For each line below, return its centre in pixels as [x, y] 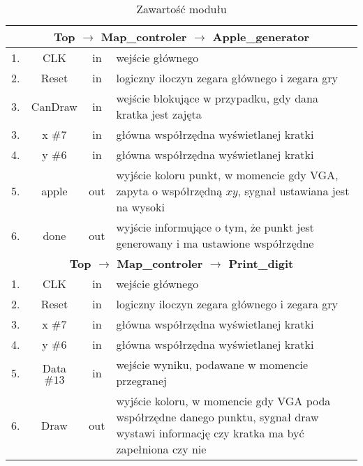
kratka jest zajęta [159, 114]
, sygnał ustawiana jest [294, 191]
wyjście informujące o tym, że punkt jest [215, 227]
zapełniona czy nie [161, 449]
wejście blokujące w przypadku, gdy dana [217, 98]
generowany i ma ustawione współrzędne [215, 243]
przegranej [141, 381]
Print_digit [261, 263]
